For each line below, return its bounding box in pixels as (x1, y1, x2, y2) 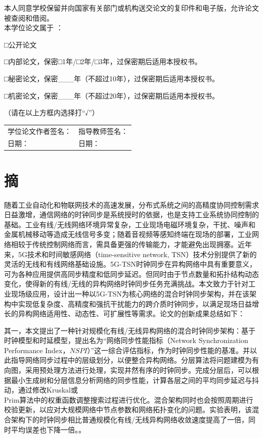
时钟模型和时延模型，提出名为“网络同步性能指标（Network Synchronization (4, 335, 248, 346)
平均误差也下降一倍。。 (11, 424, 85, 434)
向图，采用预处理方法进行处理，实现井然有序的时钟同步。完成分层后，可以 (4, 365, 252, 375)
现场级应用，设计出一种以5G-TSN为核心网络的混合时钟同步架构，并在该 (11, 288, 250, 299)
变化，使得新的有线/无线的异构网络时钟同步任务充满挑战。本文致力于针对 (4, 278, 248, 289)
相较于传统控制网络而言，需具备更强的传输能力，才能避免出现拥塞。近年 (11, 238, 252, 249)
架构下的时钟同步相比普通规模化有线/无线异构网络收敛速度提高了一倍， (11, 414, 248, 425)
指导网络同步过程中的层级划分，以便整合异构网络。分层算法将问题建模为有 (11, 355, 259, 365)
